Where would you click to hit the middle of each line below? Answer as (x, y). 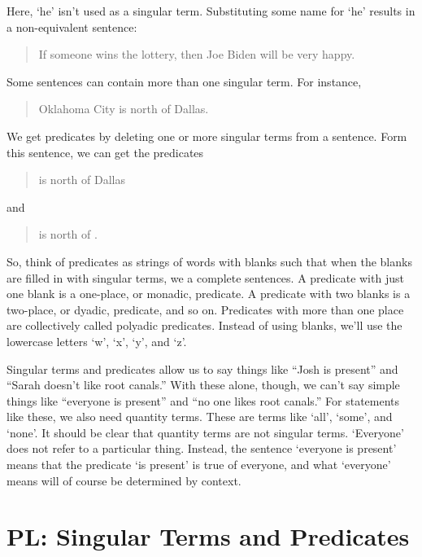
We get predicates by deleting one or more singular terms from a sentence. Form (207, 136)
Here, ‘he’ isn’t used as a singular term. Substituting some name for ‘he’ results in (211, 11)
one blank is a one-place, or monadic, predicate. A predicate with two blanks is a (209, 294)
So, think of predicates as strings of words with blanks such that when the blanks (209, 261)
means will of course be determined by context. (124, 480)
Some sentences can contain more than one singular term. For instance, (184, 81)
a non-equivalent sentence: (72, 26)
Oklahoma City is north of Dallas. (124, 109)
